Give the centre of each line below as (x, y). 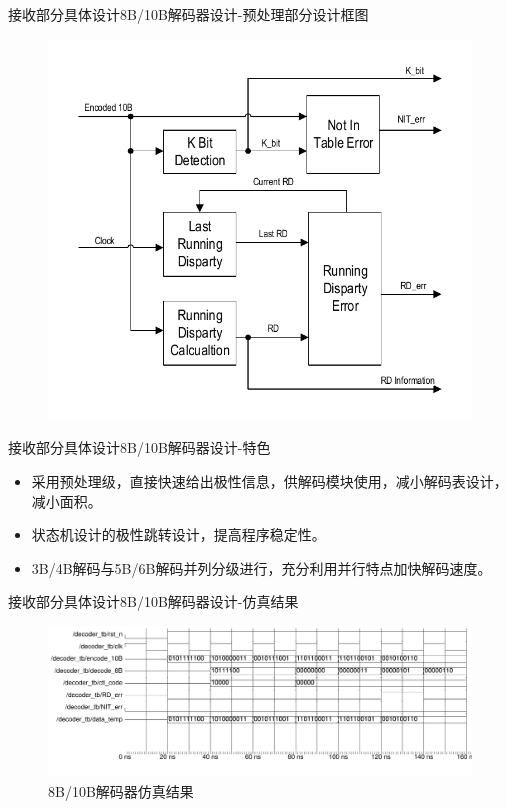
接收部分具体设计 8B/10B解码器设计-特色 (139, 447)
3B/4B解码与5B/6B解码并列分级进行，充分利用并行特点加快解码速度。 (261, 567)
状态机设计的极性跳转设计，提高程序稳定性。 (178, 534)
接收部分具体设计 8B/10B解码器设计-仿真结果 (153, 601)
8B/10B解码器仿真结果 (121, 790)
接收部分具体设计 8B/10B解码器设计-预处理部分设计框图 (188, 14)
